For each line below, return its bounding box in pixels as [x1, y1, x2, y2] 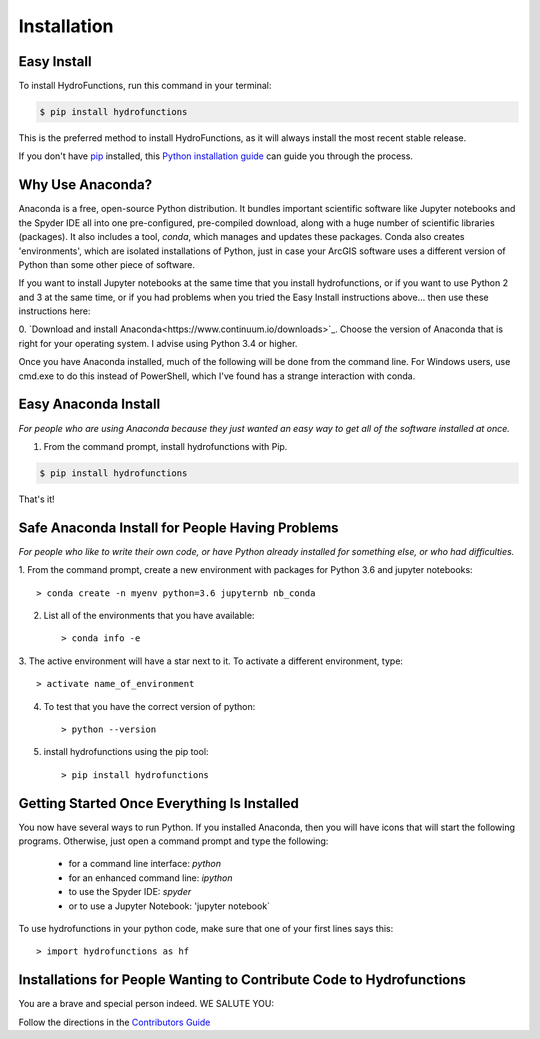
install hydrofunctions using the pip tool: [43, 746, 209, 758]
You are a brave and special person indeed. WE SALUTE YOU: [18, 998, 275, 1010]
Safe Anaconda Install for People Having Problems [18, 519, 339, 536]
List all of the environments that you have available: [43, 609, 255, 621]
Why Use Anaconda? [18, 176, 153, 194]
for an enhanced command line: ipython [68, 871, 234, 884]
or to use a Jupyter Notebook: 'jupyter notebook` [68, 900, 270, 912]
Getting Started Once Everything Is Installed [18, 795, 300, 812]
